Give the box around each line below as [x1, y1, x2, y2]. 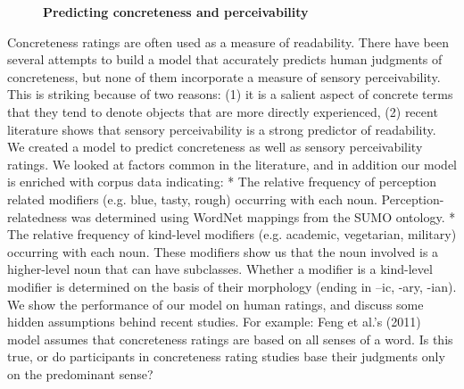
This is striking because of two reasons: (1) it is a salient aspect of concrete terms [7, 85, 453, 103]
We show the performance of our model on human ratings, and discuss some [7, 294, 424, 313]
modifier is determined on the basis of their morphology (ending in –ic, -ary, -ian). [7, 277, 457, 295]
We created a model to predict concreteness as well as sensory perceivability [7, 137, 423, 156]
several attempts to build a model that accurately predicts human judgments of [7, 50, 443, 69]
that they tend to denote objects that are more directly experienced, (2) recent [7, 102, 438, 120]
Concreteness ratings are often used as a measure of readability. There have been [7, 32, 449, 51]
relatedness [7, 207, 68, 226]
